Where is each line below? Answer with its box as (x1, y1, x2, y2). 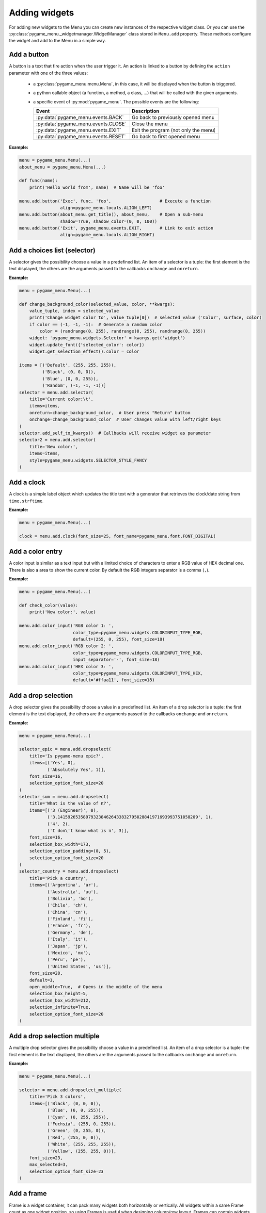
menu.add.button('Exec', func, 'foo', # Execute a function (19, 198, 211, 204)
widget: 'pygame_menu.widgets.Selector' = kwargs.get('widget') (29, 335, 186, 341)
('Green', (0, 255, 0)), (47, 1128, 107, 1133)
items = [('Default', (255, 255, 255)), (19, 362, 116, 368)
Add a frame (9, 1189, 47, 1198)
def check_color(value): (19, 602, 78, 608)
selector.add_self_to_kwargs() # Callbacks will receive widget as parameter (19, 430, 211, 436)
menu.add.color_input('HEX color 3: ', (19, 664, 114, 669)
